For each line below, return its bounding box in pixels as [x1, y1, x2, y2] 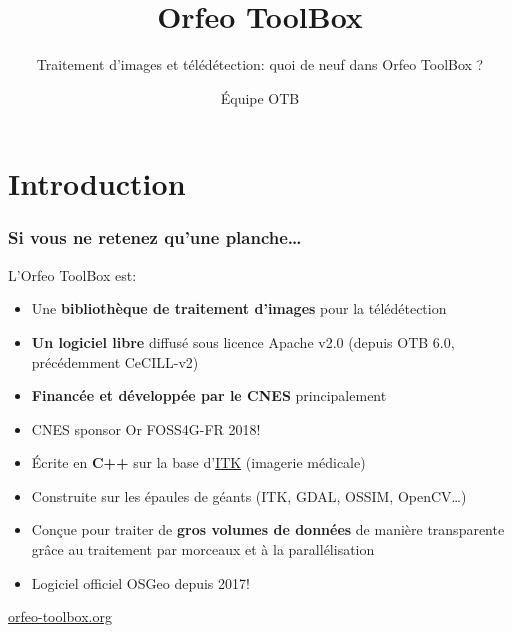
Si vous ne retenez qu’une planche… [8, 225, 302, 250]
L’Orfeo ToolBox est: [8, 264, 137, 285]
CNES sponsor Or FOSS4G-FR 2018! [31, 418, 261, 439]
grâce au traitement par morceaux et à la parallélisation [31, 539, 375, 560]
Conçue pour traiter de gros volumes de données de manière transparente [31, 519, 505, 540]
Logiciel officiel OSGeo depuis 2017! [31, 572, 250, 593]
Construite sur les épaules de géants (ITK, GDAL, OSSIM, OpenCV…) [31, 485, 467, 506]
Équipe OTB [220, 87, 300, 108]
